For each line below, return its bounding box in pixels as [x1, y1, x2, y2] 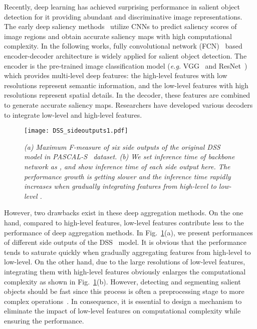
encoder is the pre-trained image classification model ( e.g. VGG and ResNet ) [4, 60, 247, 71]
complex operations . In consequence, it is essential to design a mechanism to [4, 295, 242, 306]
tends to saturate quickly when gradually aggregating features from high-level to [4, 246, 251, 257]
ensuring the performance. [4, 315, 84, 325]
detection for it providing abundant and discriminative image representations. [4, 11, 242, 22]
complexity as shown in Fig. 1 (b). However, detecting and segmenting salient [4, 276, 241, 286]
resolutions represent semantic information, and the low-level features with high [4, 80, 248, 90]
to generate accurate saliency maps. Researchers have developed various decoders [4, 99, 253, 110]
